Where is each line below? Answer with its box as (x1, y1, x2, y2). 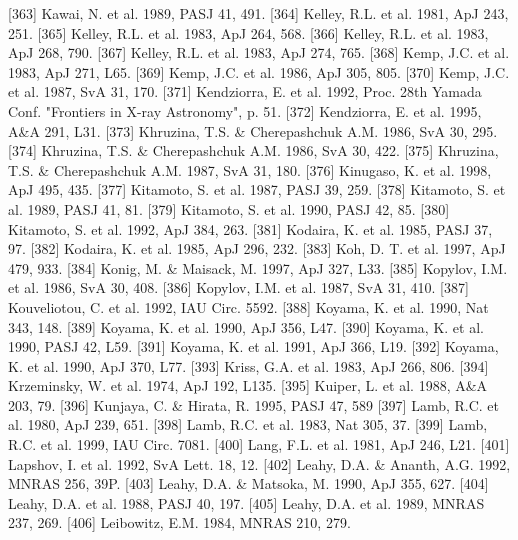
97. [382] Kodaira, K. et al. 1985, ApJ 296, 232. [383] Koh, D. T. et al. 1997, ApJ (8, 238, 506, 259)
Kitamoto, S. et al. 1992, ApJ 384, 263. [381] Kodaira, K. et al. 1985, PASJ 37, (8, 218, 493, 239)
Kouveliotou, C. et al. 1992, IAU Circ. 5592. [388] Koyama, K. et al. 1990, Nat (8, 296, 489, 317)
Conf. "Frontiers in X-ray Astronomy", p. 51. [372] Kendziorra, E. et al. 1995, (8, 100, 482, 121)
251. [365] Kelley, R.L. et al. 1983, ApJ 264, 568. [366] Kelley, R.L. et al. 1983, (8, 22, 489, 43)
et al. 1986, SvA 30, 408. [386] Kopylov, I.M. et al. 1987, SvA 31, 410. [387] (8, 277, 469, 298)
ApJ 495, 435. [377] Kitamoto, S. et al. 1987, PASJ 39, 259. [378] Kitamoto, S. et (8, 179, 506, 200)
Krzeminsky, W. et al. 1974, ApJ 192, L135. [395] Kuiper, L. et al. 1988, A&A (8, 375, 488, 396)
